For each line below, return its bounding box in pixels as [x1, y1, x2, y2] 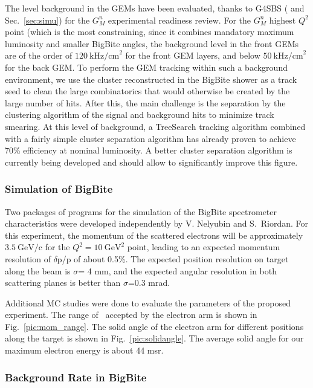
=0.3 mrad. [127, 276, 170, 289]
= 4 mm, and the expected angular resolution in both [78, 264, 277, 277]
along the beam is [5, 264, 71, 277]
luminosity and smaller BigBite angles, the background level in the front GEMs [5, 37, 299, 50]
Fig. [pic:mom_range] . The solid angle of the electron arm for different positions [5, 320, 304, 332]
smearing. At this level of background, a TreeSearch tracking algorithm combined [5, 120, 306, 132]
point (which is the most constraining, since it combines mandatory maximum [5, 25, 294, 38]
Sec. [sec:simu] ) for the [5, 13, 90, 26]
